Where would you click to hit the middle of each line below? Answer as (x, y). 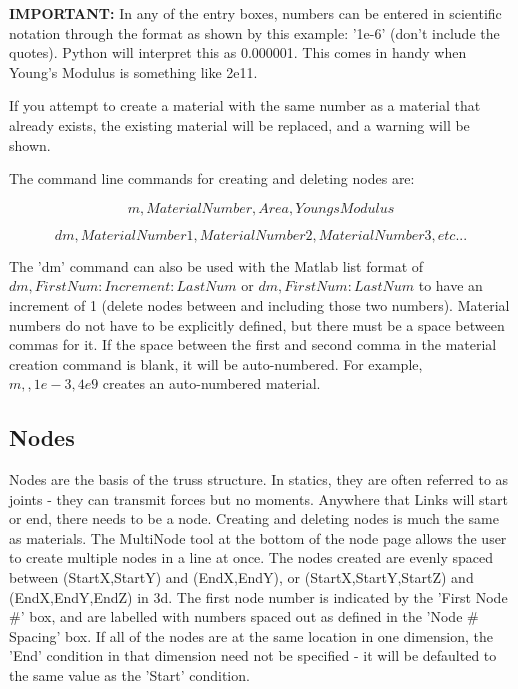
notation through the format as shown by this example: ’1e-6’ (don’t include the (254, 32)
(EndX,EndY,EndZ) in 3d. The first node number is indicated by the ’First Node (258, 596)
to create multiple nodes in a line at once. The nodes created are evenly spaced (251, 557)
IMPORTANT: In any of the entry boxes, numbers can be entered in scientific (255, 13)
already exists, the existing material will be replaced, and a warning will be (239, 124)
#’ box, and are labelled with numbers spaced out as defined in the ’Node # (244, 616)
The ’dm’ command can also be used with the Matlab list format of (216, 265)
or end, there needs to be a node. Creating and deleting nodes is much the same (254, 518)
